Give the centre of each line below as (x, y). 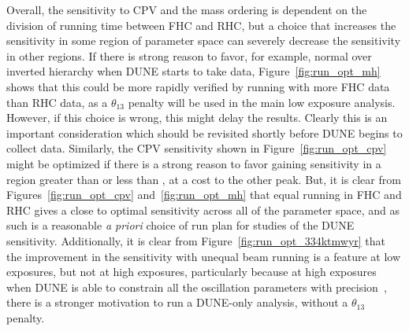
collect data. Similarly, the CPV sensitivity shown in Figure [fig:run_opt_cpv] (197, 148)
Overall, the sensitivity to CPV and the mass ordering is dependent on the (187, 9)
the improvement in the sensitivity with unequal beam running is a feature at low (204, 256)
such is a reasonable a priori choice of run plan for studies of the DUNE (180, 225)
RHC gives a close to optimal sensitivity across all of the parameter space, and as (203, 210)
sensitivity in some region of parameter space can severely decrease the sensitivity (204, 40)
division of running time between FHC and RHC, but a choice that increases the (201, 25)
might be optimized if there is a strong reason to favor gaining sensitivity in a (194, 163)
